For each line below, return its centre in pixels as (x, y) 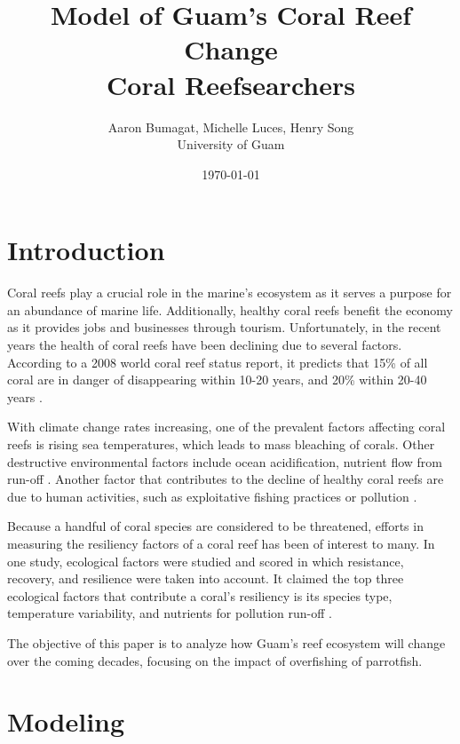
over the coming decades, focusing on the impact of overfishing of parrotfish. (215, 660)
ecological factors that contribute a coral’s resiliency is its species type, (200, 595)
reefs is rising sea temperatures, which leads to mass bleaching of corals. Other (221, 443)
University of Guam (231, 144)
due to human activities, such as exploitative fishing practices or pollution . (212, 496)
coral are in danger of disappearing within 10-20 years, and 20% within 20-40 (217, 380)
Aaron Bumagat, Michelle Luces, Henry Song (231, 127)
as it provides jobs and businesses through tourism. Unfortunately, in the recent (224, 327)
